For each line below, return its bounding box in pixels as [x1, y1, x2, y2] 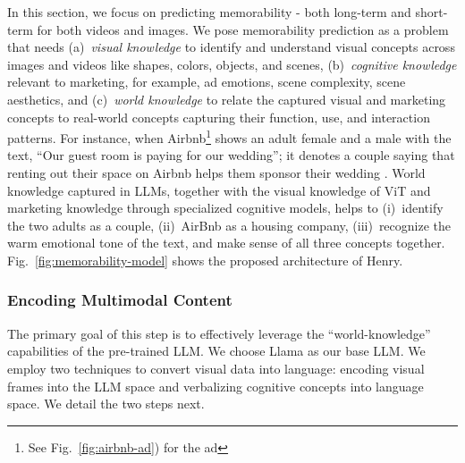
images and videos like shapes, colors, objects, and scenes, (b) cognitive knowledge [7, 55, 457, 73]
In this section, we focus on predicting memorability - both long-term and [7, 3, 411, 21]
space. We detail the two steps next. [7, 394, 205, 413]
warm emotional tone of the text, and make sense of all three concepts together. [7, 233, 445, 252]
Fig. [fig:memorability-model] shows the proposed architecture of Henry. [7, 250, 403, 269]
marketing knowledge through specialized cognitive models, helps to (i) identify [7, 198, 444, 217]
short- [415, 3, 448, 21]
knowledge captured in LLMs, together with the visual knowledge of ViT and [7, 181, 431, 199]
